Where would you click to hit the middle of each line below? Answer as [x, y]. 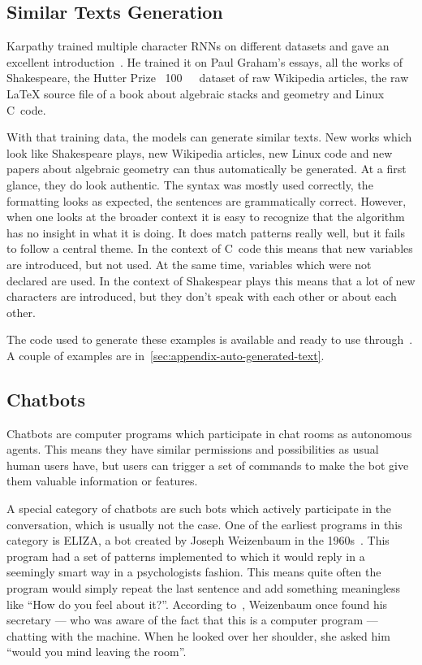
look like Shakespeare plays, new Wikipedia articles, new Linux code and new [200, 152]
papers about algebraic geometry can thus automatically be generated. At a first [207, 169]
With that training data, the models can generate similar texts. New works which [209, 137]
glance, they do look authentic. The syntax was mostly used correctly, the [190, 184]
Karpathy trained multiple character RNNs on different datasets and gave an [198, 46]
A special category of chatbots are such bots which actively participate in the [199, 509]
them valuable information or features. [102, 481]
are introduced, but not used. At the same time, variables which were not [189, 264]
